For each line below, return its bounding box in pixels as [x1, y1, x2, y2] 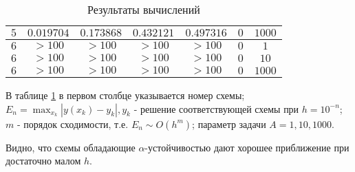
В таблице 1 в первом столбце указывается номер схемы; [6, 88, 245, 102]
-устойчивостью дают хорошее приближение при [144, 140, 349, 154]
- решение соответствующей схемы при [133, 101, 299, 116]
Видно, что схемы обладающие [6, 140, 136, 154]
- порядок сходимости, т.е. [17, 116, 129, 131]
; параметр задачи [192, 116, 266, 131]
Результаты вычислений [87, 1, 200, 17]
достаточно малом [6, 153, 81, 168]
